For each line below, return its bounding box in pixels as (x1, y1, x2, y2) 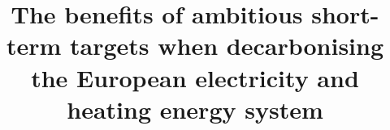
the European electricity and (31, 61, 359, 94)
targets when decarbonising (70, 29, 384, 62)
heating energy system (67, 92, 323, 125)
